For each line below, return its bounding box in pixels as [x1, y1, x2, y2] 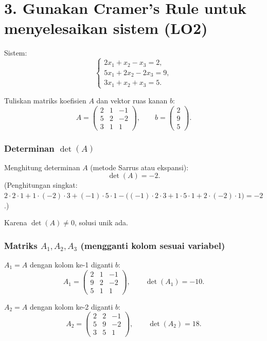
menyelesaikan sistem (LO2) [4, 17, 208, 39]
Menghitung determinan [4, 161, 80, 172]
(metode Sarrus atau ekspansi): [90, 161, 189, 172]
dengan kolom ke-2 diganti [30, 301, 113, 312]
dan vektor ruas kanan [96, 95, 168, 105]
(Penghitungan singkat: [4, 180, 78, 190]
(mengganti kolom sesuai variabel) [80, 239, 225, 252]
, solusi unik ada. [74, 217, 128, 228]
